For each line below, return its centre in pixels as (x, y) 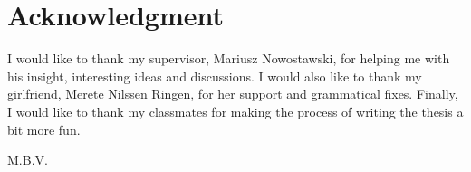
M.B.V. (28, 160)
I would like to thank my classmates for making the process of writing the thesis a (235, 111)
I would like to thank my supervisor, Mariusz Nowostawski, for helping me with (229, 58)
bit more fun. (44, 129)
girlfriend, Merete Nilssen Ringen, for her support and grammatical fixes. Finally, (233, 94)
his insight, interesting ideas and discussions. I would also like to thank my (215, 76)
